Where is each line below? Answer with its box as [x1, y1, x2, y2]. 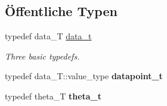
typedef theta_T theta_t [5, 89, 102, 102]
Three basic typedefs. [5, 49, 80, 62]
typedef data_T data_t [5, 30, 92, 42]
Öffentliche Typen [5, 2, 117, 20]
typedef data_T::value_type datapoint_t [5, 70, 163, 82]
